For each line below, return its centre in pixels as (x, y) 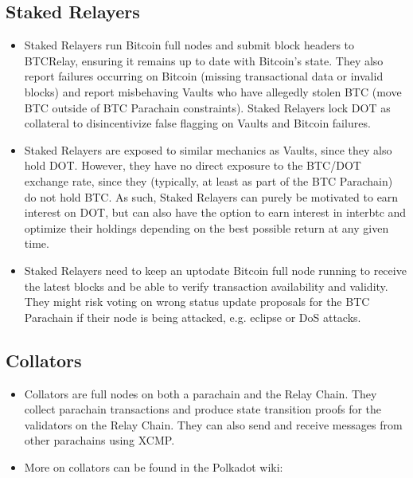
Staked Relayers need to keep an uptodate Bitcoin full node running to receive (215, 270)
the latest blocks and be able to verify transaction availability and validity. (206, 286)
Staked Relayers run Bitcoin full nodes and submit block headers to (189, 45)
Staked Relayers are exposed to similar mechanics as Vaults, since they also (208, 149)
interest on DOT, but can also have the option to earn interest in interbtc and (215, 212)
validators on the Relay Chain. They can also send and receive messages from (213, 424)
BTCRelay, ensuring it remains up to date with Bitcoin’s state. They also (204, 60)
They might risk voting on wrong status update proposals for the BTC (197, 302)
